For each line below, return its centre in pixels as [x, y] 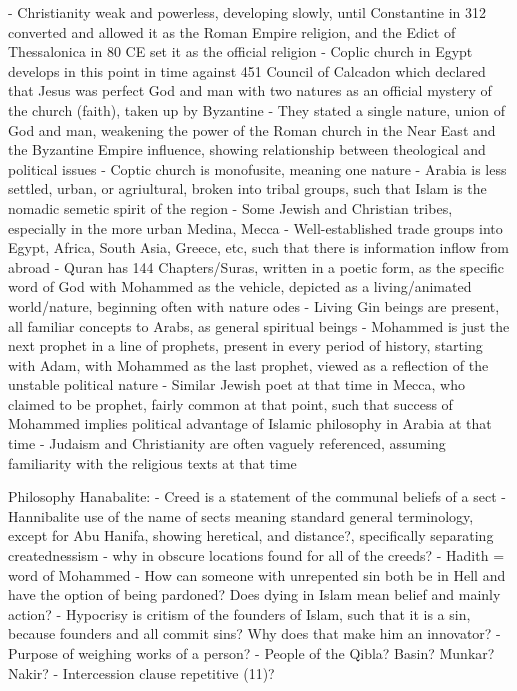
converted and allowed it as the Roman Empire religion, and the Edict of [232, 31]
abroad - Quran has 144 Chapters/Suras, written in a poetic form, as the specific [256, 266]
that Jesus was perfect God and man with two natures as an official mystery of [250, 90]
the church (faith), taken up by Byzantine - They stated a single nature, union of [257, 109]
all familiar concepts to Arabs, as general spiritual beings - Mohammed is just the [259, 325]
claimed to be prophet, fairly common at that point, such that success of [230, 403]
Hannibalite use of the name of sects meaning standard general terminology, [241, 515]
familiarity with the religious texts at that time [152, 462]
